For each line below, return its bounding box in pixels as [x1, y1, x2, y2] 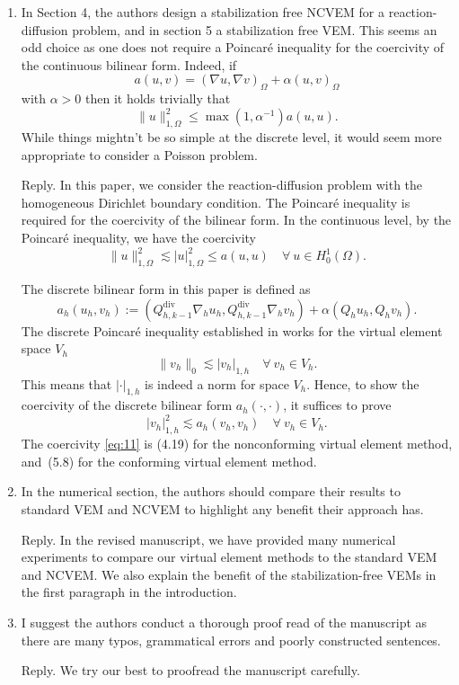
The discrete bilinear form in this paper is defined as [21, 279, 311, 298]
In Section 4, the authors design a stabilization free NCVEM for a [21, 3, 385, 21]
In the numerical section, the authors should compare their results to [21, 482, 401, 501]
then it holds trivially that [84, 89, 231, 108]
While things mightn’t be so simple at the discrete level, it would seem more [21, 128, 442, 147]
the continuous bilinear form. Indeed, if [21, 55, 237, 74]
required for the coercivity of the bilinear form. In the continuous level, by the [21, 210, 452, 229]
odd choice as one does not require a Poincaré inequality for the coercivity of [21, 38, 445, 57]
